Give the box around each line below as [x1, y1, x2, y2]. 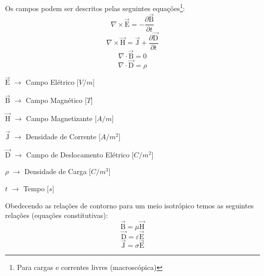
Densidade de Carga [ [24, 166, 91, 177]
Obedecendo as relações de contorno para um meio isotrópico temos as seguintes [5, 200, 254, 210]
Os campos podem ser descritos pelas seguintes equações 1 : [5, 2, 185, 13]
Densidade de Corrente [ [25, 131, 101, 141]
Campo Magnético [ [25, 95, 87, 105]
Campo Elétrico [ [25, 77, 79, 87]
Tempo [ [23, 183, 49, 193]
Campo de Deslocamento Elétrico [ [26, 149, 134, 159]
